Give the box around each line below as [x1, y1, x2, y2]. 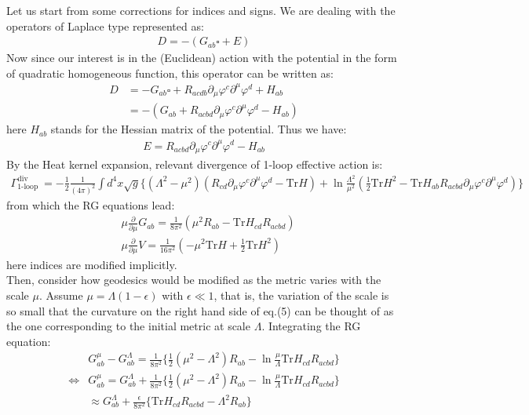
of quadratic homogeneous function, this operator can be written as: [6, 64, 334, 81]
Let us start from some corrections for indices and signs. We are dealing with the [6, 2, 396, 18]
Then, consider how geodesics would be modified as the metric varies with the [6, 271, 381, 288]
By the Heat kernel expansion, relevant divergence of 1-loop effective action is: [6, 156, 383, 172]
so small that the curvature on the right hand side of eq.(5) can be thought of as [6, 302, 394, 319]
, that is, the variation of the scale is [213, 287, 389, 304]
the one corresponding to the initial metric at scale [6, 318, 250, 334]
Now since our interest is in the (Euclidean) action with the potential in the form [6, 49, 397, 66]
